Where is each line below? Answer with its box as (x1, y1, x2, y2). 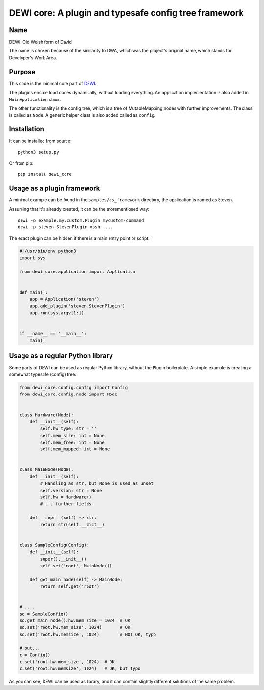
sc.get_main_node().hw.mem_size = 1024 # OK (19, 618, 131, 623)
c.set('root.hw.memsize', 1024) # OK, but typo (19, 665, 141, 671)
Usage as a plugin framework (9, 184, 100, 193)
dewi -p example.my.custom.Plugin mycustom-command (18, 218, 144, 223)
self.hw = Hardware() (40, 494, 92, 500)
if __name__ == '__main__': (19, 331, 87, 336)
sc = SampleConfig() (19, 611, 68, 616)
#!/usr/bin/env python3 (19, 248, 77, 254)
